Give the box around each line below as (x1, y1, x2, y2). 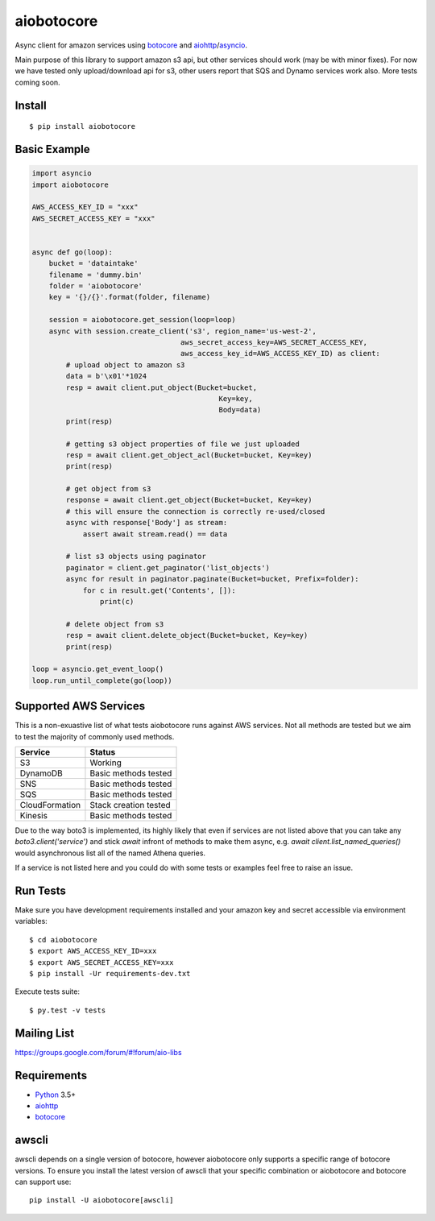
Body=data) (218, 405, 262, 415)
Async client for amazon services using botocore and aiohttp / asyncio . (14, 40, 247, 50)
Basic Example (14, 142, 90, 156)
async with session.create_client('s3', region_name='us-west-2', (48, 326, 317, 336)
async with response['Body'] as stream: (65, 518, 228, 528)
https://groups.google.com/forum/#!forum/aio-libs (14, 1047, 182, 1057)
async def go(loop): (31, 247, 113, 257)
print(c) (99, 597, 135, 606)
